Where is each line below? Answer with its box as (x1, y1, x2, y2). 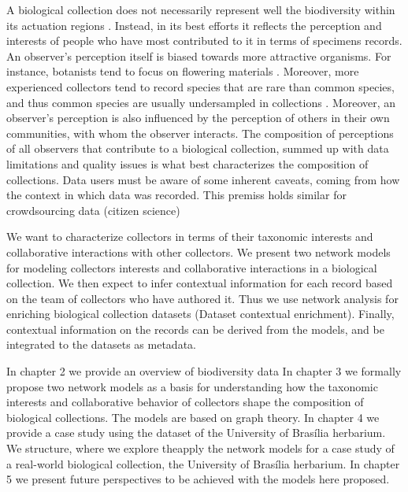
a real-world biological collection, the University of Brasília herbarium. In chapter (6, 455, 400, 472)
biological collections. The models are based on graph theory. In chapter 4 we (6, 409, 380, 425)
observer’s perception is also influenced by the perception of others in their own (6, 109, 390, 126)
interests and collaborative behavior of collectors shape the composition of (6, 394, 364, 410)
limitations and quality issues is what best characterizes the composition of (6, 155, 369, 172)
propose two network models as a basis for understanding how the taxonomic (6, 378, 378, 394)
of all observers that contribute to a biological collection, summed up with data (6, 140, 389, 157)
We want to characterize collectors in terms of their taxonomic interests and (6, 228, 373, 245)
